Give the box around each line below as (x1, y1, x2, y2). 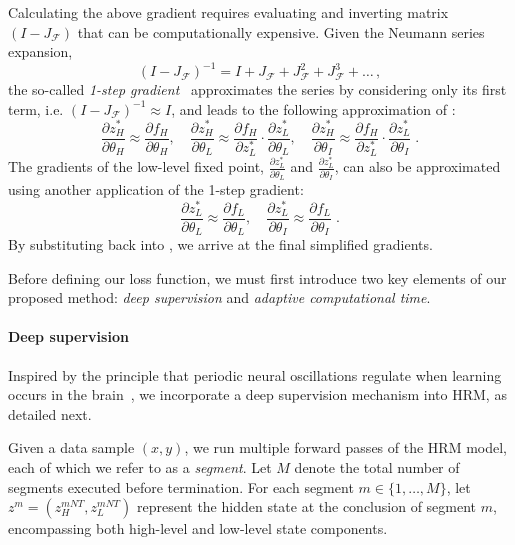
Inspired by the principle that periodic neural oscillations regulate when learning (8, 364, 502, 385)
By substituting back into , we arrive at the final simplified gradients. (8, 234, 433, 255)
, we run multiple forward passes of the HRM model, (184, 437, 507, 458)
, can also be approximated (334, 156, 501, 177)
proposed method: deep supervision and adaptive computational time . (8, 287, 431, 308)
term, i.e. (8, 98, 64, 119)
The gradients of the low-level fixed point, (8, 156, 265, 177)
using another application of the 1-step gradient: (8, 178, 304, 199)
